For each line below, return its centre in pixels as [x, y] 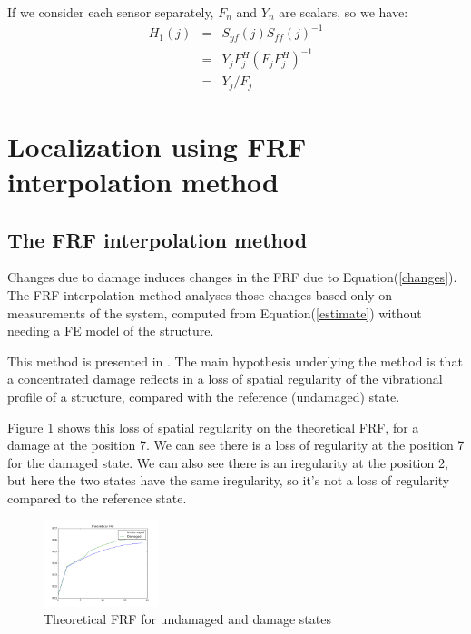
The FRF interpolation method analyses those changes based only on [200, 294]
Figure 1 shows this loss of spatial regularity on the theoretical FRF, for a [213, 427]
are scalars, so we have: [343, 12]
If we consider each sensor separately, [111, 12]
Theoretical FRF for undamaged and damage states [187, 619]
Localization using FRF [157, 146]
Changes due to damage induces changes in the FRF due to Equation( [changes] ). [232, 277]
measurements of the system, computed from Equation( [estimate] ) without [215, 312]
